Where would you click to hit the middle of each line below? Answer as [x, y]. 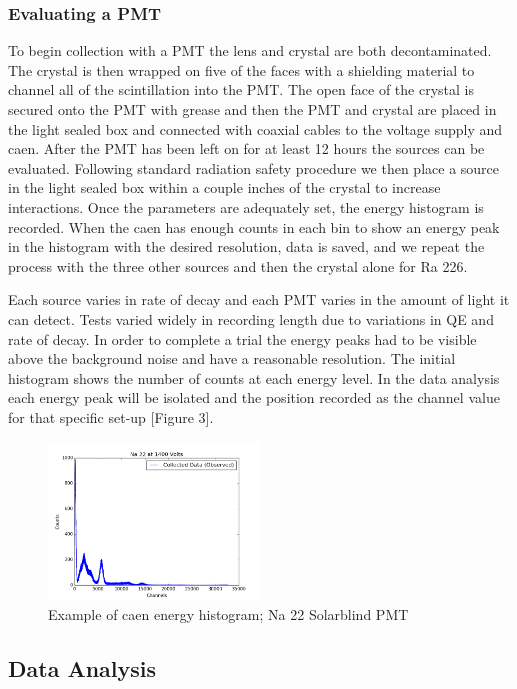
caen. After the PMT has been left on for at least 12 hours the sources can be [246, 148]
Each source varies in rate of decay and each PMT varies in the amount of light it [259, 299]
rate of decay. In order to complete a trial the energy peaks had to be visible [242, 338]
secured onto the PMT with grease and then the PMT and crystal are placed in [252, 109]
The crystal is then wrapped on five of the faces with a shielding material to [241, 69]
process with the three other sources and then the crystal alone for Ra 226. [238, 265]
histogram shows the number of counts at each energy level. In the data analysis [254, 377]
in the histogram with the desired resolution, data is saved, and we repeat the [246, 246]
